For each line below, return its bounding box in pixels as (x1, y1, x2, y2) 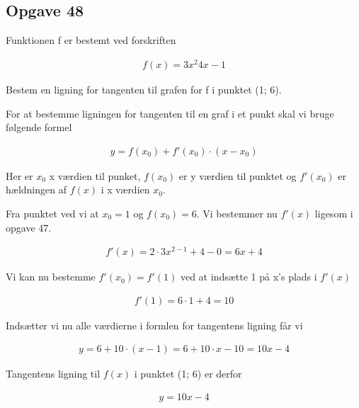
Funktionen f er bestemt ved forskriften (6, 33, 176, 47)
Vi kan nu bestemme (6, 269, 96, 284)
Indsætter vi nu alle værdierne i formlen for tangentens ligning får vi (6, 317, 303, 332)
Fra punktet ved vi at (6, 205, 99, 220)
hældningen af (6, 182, 67, 197)
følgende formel (6, 120, 72, 135)
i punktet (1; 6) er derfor (134, 366, 242, 381)
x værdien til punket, (49, 168, 141, 183)
